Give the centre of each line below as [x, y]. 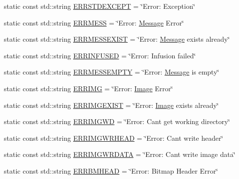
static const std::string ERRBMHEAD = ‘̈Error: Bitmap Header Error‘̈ [111, 170]
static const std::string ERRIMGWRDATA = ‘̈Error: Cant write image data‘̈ [120, 154]
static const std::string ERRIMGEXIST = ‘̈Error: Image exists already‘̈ [111, 105]
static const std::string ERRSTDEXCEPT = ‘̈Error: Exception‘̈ [100, 6]
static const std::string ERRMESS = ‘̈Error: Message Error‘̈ [94, 22]
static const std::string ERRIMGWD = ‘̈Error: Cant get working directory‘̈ [117, 121]
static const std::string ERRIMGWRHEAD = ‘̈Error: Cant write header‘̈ [114, 138]
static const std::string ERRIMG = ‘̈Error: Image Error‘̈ [89, 88]
